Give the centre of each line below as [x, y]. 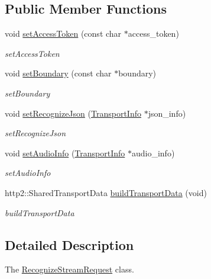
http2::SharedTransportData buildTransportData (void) [106, 192]
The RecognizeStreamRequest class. [69, 269]
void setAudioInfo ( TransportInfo [65, 153]
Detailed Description [69, 244]
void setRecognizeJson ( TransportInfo [73, 113]
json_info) [167, 113]
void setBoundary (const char [58, 73]
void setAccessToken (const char [63, 33]
